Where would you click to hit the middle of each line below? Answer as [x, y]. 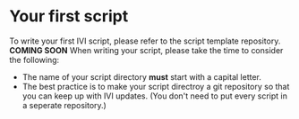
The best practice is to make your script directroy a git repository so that [156, 86]
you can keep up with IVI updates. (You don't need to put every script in [155, 96]
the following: [34, 59]
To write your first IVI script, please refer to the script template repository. [145, 41]
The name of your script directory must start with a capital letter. [141, 76]
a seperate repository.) [64, 105]
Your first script [69, 16]
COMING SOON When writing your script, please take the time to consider [146, 50]
